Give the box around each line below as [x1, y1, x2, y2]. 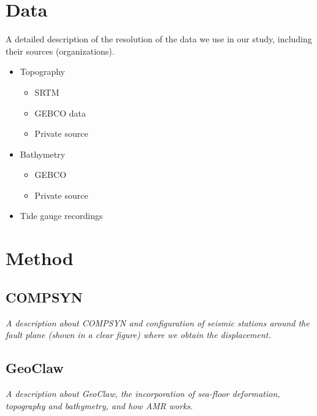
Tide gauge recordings [20, 209, 103, 222]
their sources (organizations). [6, 44, 115, 57]
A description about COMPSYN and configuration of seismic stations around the [6, 316, 310, 329]
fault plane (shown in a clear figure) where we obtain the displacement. [6, 328, 271, 341]
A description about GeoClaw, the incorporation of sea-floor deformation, [6, 387, 280, 400]
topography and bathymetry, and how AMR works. [6, 399, 193, 412]
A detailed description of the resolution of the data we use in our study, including [6, 33, 312, 45]
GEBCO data [34, 106, 86, 119]
